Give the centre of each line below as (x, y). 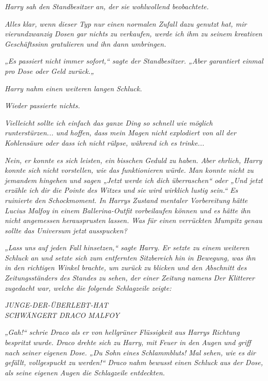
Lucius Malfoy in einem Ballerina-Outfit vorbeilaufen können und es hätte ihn (128, 210)
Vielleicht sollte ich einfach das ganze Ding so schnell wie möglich (109, 122)
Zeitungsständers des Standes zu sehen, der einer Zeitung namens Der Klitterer (130, 278)
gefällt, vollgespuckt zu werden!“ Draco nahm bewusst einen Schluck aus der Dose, (134, 362)
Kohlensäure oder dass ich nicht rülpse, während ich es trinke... (104, 142)
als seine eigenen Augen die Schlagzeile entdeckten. (85, 372)
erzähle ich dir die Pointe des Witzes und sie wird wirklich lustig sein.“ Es (121, 190)
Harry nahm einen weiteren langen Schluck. (73, 88)
